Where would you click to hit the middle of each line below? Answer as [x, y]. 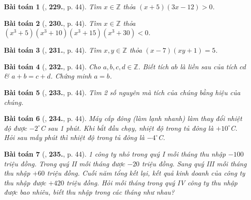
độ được [15, 128]
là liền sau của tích [209, 66]
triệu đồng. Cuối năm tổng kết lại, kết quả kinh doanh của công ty [146, 173]
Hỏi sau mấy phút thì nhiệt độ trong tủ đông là [74, 137]
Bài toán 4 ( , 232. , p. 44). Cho [52, 66]
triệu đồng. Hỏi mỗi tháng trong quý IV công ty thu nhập [152, 182]
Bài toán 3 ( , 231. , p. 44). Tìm [53, 50]
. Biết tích [154, 66]
